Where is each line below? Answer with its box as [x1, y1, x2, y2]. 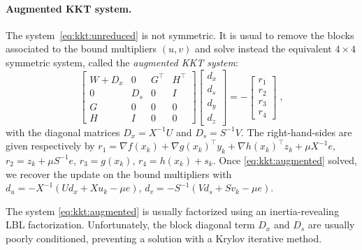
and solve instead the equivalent [194, 41, 332, 56]
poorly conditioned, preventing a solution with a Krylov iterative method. [6, 230, 322, 245]
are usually [307, 217, 355, 232]
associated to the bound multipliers [6, 41, 157, 56]
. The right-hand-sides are [240, 124, 352, 139]
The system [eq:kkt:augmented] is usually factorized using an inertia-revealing [6, 203, 339, 218]
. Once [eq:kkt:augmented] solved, [212, 152, 357, 167]
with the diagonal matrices [6, 124, 120, 139]
